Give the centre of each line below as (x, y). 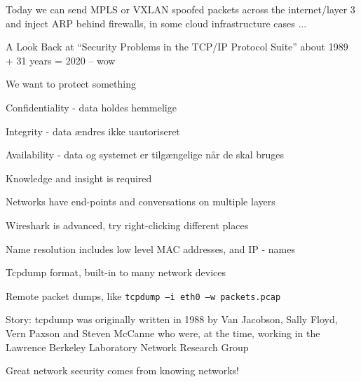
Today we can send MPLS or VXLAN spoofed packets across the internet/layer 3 (180, 9)
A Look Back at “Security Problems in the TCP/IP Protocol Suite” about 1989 (177, 47)
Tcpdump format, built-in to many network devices (116, 272)
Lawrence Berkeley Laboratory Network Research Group (127, 347)
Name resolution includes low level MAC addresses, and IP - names (150, 248)
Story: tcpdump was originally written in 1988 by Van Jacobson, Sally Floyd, (172, 319)
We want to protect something (71, 84)
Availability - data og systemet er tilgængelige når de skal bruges (145, 155)
